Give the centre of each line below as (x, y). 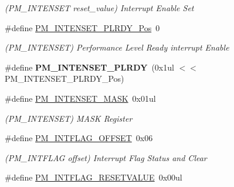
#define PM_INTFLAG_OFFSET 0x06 (79, 138)
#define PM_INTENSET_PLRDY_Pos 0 (82, 27)
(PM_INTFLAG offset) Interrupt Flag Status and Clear (106, 157)
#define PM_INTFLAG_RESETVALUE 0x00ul (94, 177)
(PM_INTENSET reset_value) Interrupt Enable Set (99, 8)
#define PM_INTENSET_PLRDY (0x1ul (89, 67)
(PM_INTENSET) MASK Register (69, 118)
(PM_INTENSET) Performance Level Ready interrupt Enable (117, 47)
